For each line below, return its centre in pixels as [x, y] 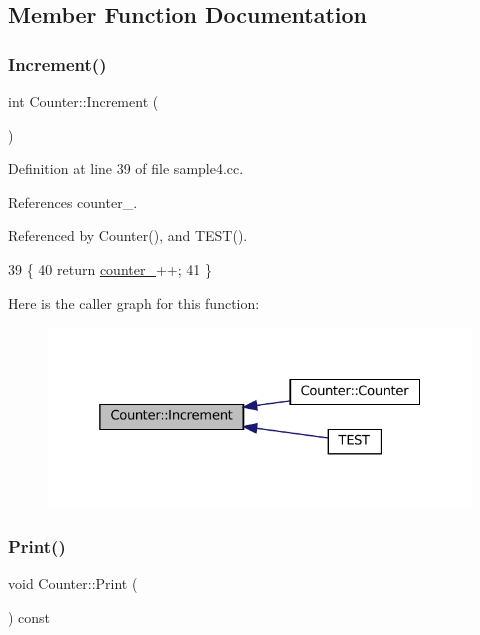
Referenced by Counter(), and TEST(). [128, 235]
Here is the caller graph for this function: [134, 302]
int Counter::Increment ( [83, 101]
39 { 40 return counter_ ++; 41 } [110, 268]
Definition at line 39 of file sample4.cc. [126, 168]
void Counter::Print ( [73, 583]
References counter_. [73, 201]
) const [29, 616]
